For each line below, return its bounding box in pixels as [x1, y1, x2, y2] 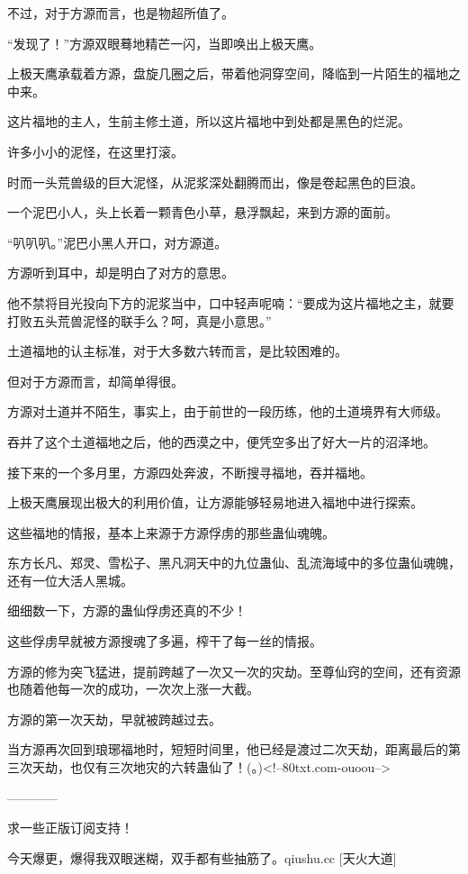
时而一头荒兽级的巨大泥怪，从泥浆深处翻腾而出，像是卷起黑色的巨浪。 [7, 172, 423, 191]
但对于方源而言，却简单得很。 [7, 371, 184, 390]
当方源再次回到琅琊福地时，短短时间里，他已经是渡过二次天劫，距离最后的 [7, 740, 448, 759]
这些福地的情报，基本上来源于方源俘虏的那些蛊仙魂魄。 [7, 523, 335, 542]
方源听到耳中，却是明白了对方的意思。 [7, 263, 234, 282]
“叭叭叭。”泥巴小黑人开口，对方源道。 [7, 232, 228, 251]
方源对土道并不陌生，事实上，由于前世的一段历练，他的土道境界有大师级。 [7, 402, 448, 421]
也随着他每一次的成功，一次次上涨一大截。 [7, 679, 259, 698]
